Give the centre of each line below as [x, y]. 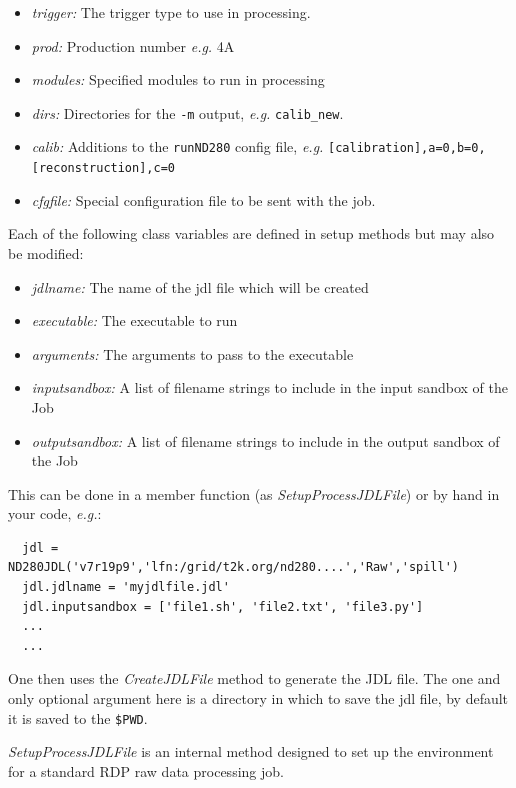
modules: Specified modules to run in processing [178, 79]
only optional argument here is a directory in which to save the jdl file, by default [258, 698]
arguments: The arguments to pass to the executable [192, 353]
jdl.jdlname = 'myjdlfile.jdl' [126, 587]
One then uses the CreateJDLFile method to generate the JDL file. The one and [254, 678]
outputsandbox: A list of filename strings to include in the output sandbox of [265, 440]
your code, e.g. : [55, 513]
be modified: [46, 252]
